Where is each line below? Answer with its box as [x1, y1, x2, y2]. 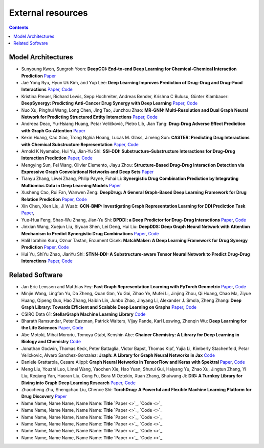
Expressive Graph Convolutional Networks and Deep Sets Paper [21, 169, 154, 175]
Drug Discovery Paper [21, 394, 67, 399]
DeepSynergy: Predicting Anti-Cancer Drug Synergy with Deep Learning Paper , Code [21, 100, 198, 106]
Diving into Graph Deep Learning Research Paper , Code [21, 380, 136, 386]
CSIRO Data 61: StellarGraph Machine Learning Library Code [21, 311, 146, 317]
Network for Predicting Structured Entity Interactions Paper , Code [21, 114, 158, 120]
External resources [9, 7, 88, 18]
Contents [9, 25, 29, 30]
